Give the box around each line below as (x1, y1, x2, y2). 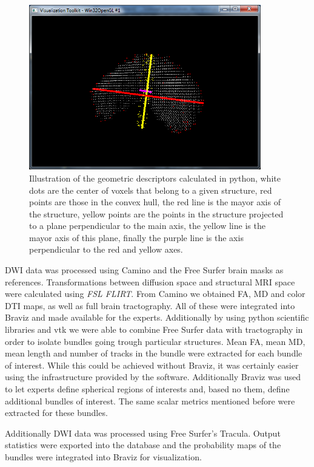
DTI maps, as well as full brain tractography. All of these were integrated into (5, 299, 295, 312)
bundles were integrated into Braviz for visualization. (5, 450, 202, 463)
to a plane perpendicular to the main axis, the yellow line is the (29, 219, 266, 232)
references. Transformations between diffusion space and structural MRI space (5, 275, 295, 288)
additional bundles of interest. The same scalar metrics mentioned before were (5, 394, 295, 407)
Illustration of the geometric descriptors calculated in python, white (29, 171, 281, 184)
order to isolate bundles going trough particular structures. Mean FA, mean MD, (5, 335, 306, 347)
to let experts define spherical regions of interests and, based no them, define (5, 383, 290, 395)
